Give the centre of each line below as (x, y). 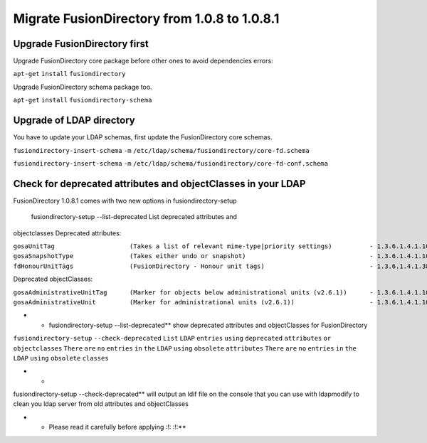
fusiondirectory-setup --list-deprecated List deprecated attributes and (134, 217)
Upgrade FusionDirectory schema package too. (83, 87)
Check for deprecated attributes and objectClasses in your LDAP (159, 184)
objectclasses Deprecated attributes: (67, 233)
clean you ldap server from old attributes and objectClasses (101, 404)
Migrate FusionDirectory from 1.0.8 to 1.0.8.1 (146, 18)
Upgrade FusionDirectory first (81, 44)
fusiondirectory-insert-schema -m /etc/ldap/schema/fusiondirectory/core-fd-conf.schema (171, 163)
